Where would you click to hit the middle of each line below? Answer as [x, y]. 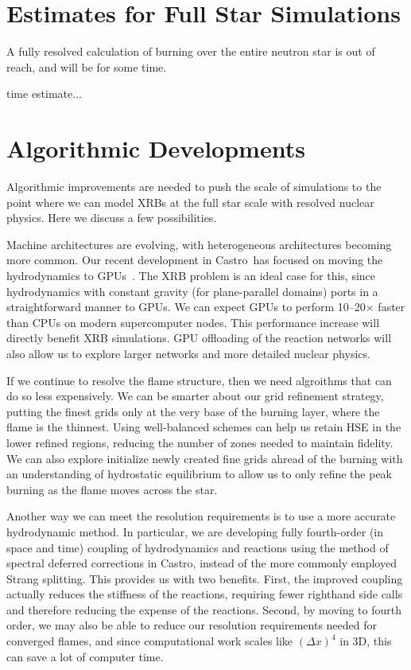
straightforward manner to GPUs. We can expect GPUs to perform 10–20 [186, 307]
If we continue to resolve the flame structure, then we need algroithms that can [199, 380]
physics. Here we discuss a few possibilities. [112, 218]
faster [392, 307]
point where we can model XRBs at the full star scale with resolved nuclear [190, 202]
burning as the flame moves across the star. [112, 489]
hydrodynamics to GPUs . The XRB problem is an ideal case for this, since [191, 275]
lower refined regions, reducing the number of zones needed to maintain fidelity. [200, 442]
